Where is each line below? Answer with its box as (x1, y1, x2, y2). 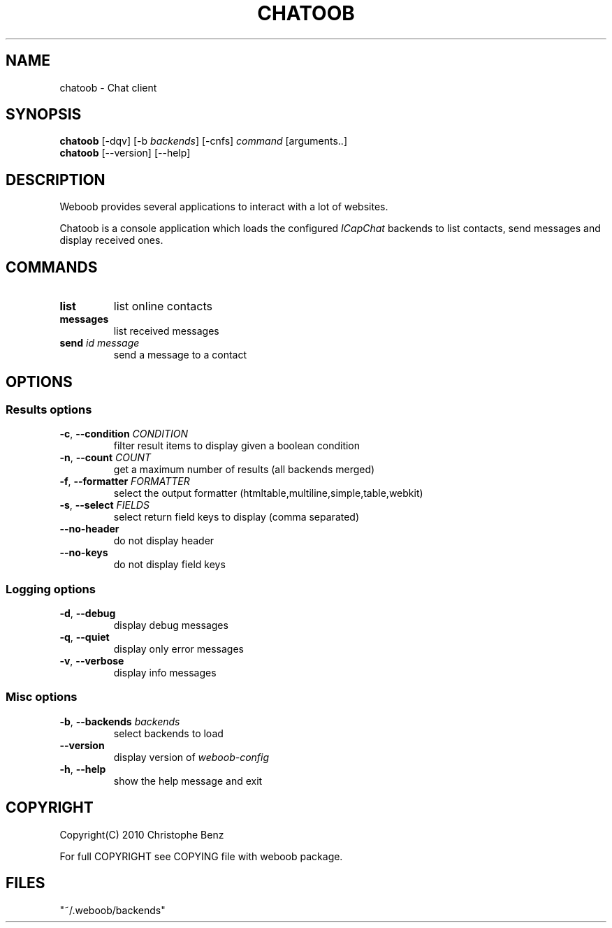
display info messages (113, 667, 217, 679)
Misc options (6, 690, 78, 704)
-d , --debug (59, 607, 116, 620)
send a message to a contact (113, 349, 247, 361)
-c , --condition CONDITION (59, 428, 188, 440)
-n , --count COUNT (59, 451, 151, 464)
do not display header (113, 535, 214, 547)
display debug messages (113, 619, 228, 632)
